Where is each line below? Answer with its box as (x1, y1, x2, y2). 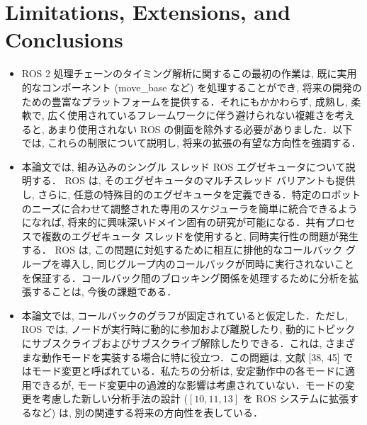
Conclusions (5, 25, 123, 54)
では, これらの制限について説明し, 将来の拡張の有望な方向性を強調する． (21, 135, 361, 150)
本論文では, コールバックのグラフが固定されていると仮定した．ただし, (21, 307, 348, 322)
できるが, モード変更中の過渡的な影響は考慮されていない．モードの (31, 377, 345, 392)
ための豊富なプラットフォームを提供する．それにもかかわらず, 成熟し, (21, 93, 348, 108)
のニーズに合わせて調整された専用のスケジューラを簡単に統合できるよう (21, 200, 358, 215)
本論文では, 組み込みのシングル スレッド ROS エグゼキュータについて (21, 159, 346, 174)
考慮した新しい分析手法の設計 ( (41, 391, 188, 406)
